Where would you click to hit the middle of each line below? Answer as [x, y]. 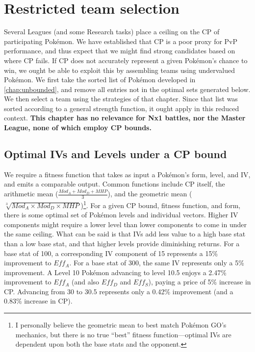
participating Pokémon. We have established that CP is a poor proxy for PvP [121, 41]
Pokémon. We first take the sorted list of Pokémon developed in [100, 80]
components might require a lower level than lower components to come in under [125, 224]
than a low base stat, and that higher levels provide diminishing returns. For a [122, 243]
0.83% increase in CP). [38, 301]
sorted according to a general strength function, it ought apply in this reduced [122, 108]
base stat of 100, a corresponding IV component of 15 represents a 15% [111, 253]
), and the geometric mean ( [150, 194]
